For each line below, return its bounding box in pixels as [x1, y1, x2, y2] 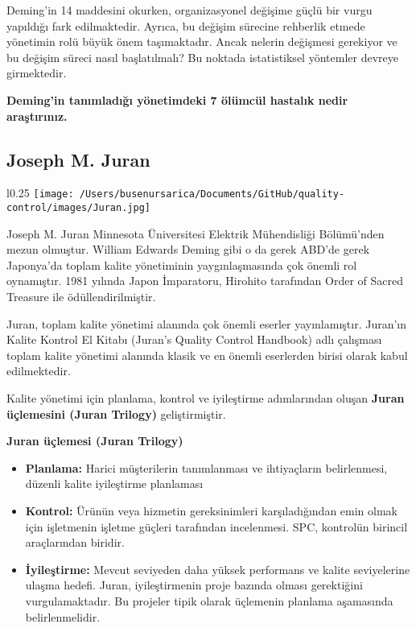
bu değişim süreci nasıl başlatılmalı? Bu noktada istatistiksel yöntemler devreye [6, 48, 398, 65]
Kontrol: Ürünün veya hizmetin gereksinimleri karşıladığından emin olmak [25, 502, 398, 519]
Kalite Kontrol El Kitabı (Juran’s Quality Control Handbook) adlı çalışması [6, 331, 382, 348]
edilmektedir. [6, 362, 71, 379]
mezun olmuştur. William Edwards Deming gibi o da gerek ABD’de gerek [6, 241, 370, 258]
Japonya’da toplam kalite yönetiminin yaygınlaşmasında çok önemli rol [6, 256, 357, 273]
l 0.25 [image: [6, 184, 74, 201]
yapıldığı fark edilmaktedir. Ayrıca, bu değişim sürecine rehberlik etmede [6, 17, 365, 34]
